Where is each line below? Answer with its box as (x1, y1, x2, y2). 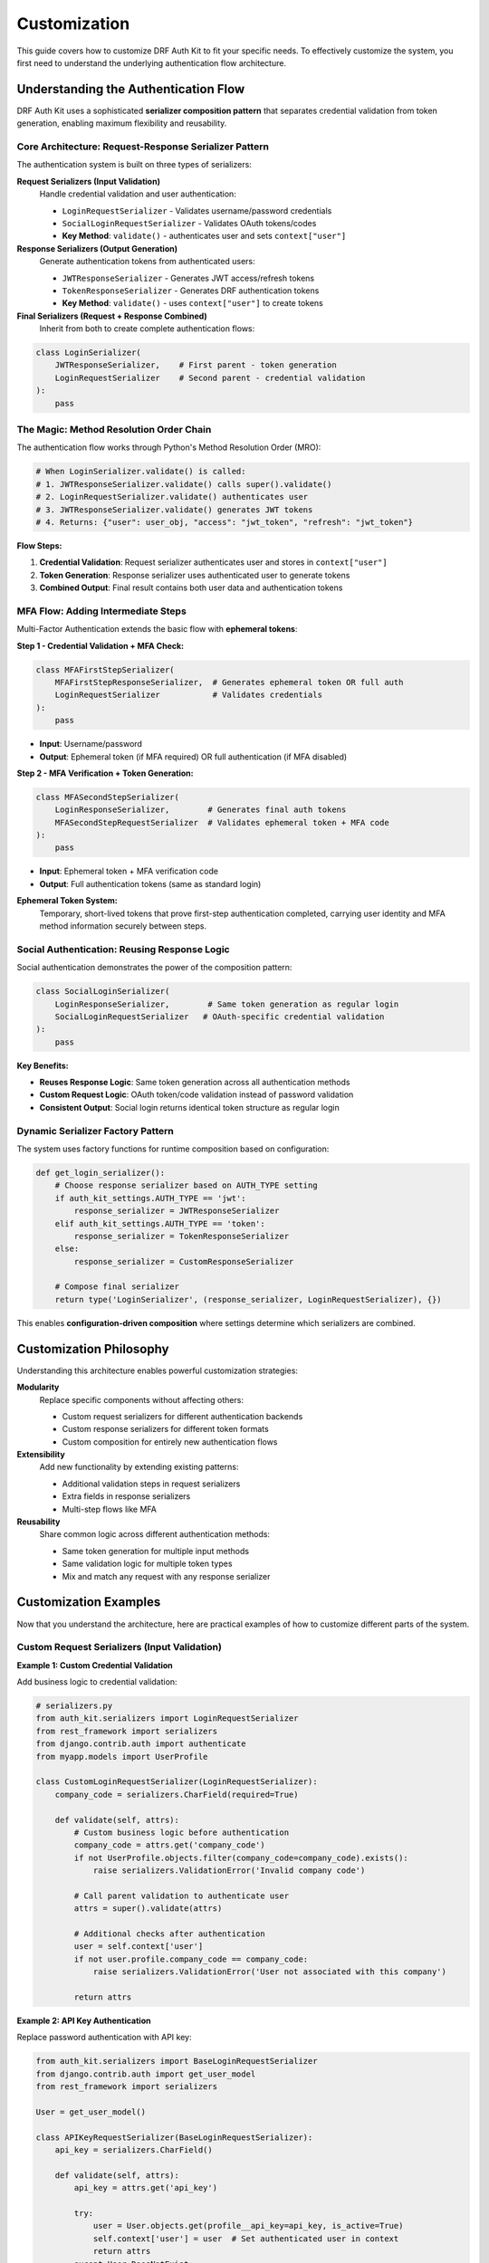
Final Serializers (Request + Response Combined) (16, 310, 207, 321)
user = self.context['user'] (73, 1942, 204, 1952)
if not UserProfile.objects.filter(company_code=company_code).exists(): (73, 1852, 409, 1863)
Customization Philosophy (16, 1341, 169, 1357)
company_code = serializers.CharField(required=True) (54, 1789, 299, 1800)
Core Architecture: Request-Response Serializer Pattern (16, 140, 269, 153)
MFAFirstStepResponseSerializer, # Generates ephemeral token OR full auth (54, 677, 404, 687)
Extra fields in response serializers (62, 1491, 191, 1502)
